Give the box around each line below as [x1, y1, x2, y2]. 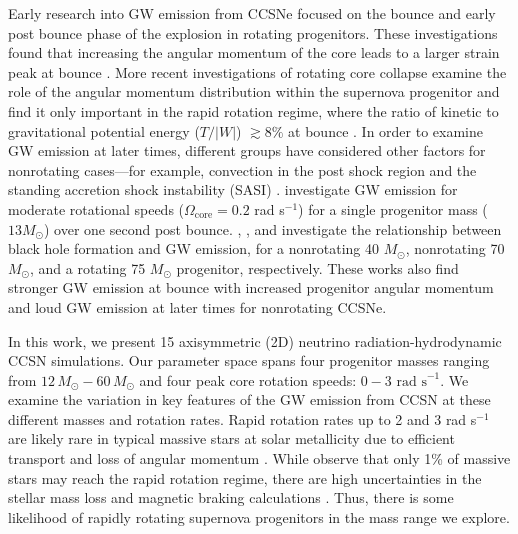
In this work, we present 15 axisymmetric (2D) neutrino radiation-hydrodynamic [8, 330, 502, 351]
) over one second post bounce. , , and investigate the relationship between [44, 218, 502, 239]
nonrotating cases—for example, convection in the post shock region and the [8, 159, 477, 180]
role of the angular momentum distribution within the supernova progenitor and [8, 81, 500, 102]
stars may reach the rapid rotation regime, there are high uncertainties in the [8, 467, 482, 488]
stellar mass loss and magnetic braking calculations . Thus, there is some [8, 487, 454, 508]
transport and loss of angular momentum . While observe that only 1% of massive [8, 448, 511, 469]
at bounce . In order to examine [288, 120, 483, 141]
